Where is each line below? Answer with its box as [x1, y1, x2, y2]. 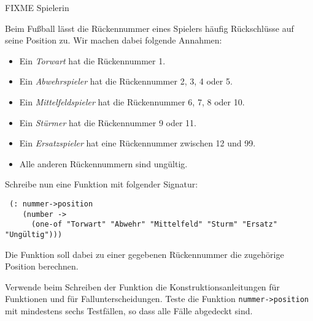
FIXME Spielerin [5, 1, 69, 13]
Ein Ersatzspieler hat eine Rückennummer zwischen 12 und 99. [19, 137, 256, 149]
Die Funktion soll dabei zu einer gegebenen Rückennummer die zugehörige [5, 247, 284, 260]
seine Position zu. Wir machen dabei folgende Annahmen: [5, 34, 222, 47]
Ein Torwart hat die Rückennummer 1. [19, 54, 166, 67]
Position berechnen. [5, 260, 79, 273]
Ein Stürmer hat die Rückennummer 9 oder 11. [19, 116, 197, 129]
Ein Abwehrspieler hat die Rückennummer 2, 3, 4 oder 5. [19, 75, 233, 88]
